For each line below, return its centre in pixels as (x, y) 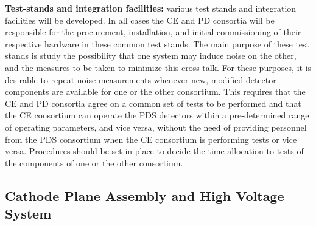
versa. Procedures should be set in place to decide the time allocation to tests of (154, 151)
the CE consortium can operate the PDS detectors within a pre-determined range (157, 115)
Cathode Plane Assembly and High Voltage (145, 195)
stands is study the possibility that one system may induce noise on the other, (151, 56)
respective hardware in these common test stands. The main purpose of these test (157, 43)
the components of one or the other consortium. (94, 163)
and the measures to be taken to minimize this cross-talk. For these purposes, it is (158, 67)
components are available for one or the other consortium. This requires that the (155, 91)
